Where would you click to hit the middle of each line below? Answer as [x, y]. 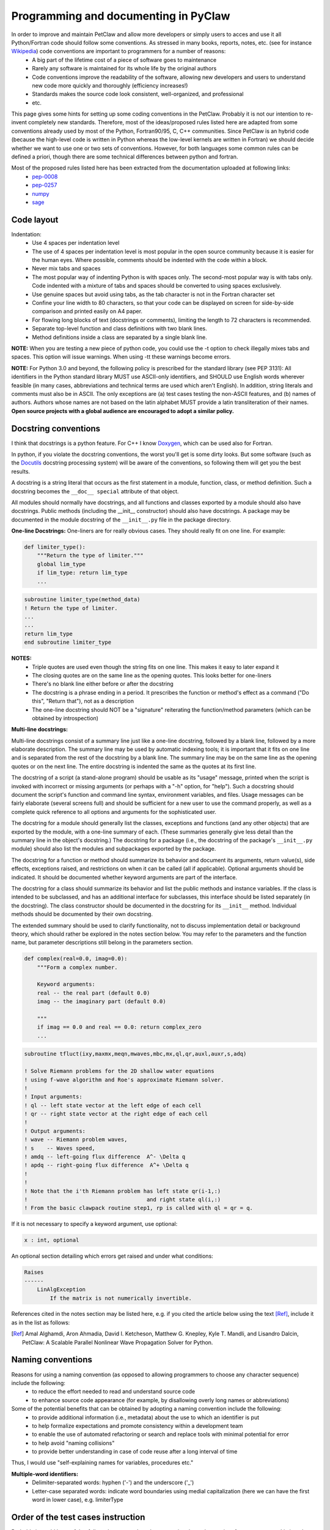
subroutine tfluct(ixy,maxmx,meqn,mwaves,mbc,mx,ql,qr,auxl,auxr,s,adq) [135, 1054]
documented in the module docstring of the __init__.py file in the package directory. [121, 520]
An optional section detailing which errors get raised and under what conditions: [112, 1256]
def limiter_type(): [55, 547]
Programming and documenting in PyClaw [121, 16]
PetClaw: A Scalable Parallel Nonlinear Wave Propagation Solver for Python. [118, 1342]
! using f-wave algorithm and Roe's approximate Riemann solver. [124, 1080]
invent [19, 122]
